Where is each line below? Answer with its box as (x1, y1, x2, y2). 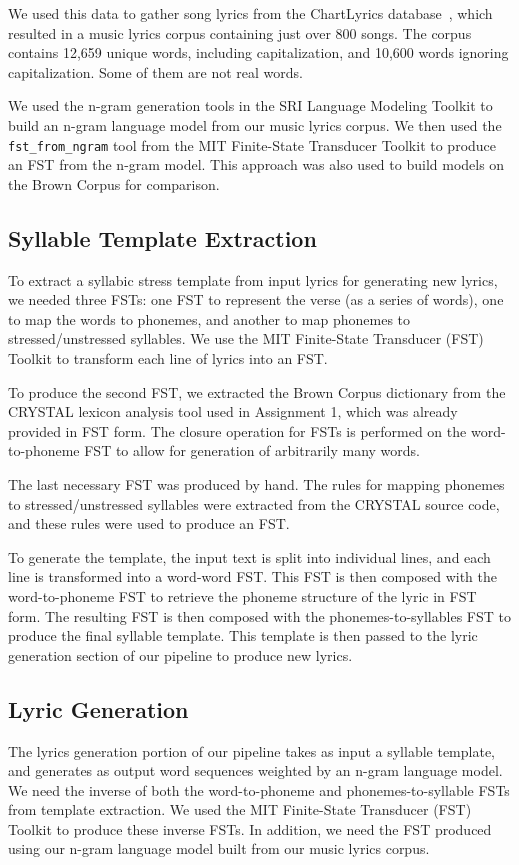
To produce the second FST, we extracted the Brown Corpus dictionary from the (8, 381, 506, 402)
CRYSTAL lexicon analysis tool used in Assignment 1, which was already (8, 401, 458, 422)
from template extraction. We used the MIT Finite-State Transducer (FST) (8, 799, 472, 820)
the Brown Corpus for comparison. (8, 173, 220, 194)
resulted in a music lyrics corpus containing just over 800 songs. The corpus (8, 22, 472, 43)
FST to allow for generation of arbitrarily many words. (84, 440, 420, 461)
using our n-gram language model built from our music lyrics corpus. (8, 838, 430, 859)
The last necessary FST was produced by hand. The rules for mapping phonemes (8, 473, 505, 494)
